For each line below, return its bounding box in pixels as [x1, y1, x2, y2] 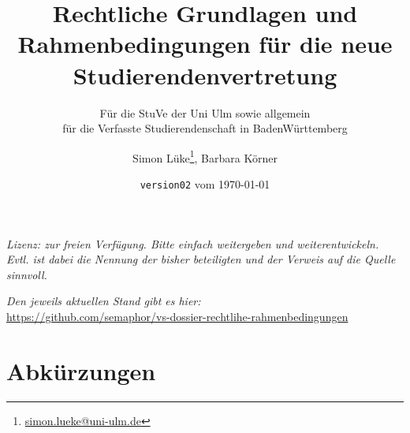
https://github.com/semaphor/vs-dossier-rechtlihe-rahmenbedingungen [6, 308, 348, 324]
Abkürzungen [6, 354, 156, 386]
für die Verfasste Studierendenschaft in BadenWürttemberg [62, 120, 348, 136]
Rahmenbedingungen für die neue [17, 28, 393, 60]
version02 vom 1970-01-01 [140, 175, 270, 192]
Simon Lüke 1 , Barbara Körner [132, 147, 278, 166]
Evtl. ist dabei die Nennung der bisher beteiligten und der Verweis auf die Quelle [6, 251, 396, 267]
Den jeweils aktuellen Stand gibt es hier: [6, 293, 201, 309]
